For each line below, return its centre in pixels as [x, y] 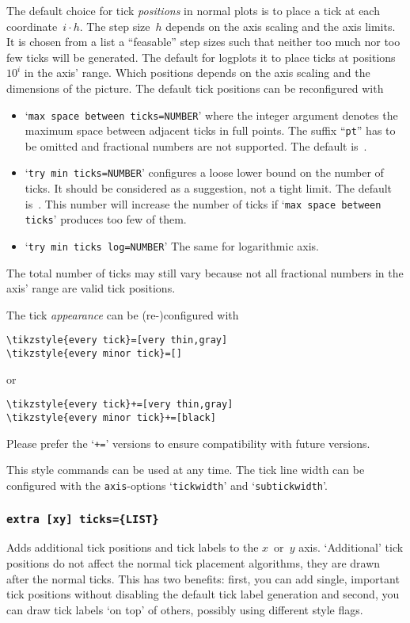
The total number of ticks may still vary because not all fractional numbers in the [205, 272]
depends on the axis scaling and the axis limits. [281, 26]
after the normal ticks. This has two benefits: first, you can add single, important [203, 578]
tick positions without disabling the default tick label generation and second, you [203, 594]
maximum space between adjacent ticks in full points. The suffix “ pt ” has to [210, 130]
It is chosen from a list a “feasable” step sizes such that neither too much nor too [203, 42]
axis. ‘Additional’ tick [351, 547]
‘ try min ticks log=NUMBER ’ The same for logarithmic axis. [172, 246]
